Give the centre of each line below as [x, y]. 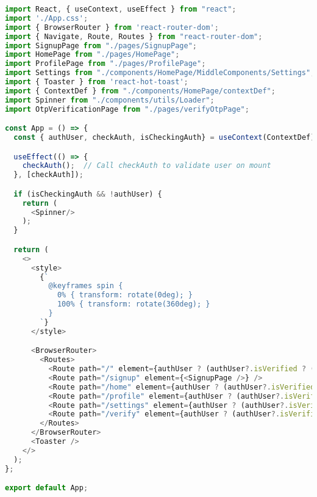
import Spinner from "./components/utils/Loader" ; [110, 100]
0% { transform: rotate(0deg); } [125, 295]
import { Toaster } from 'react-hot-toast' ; [97, 82]
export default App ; [47, 488]
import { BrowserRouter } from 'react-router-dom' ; [112, 27]
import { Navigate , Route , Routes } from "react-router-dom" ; [134, 36]
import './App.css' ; [47, 18]
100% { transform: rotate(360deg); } [134, 304]
